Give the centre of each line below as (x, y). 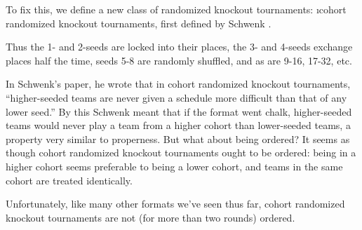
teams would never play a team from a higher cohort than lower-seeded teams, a (178, 125)
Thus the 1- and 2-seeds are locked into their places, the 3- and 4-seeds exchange (179, 47)
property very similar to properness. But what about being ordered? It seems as (178, 138)
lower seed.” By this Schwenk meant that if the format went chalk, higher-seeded (179, 111)
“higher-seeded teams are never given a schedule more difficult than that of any (176, 97)
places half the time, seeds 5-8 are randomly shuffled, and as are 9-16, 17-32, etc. (179, 60)
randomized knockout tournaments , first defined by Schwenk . (139, 23)
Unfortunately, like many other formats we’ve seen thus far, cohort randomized (175, 204)
